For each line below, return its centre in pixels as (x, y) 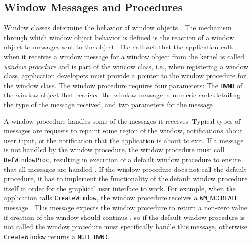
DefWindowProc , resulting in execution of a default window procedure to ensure (123, 159)
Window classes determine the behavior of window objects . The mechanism (118, 28)
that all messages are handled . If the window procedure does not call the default (125, 169)
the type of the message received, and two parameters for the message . (111, 105)
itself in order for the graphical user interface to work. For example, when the (120, 188)
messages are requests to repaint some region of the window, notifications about (123, 131)
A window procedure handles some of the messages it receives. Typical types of (122, 121)
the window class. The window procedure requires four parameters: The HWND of (123, 85)
